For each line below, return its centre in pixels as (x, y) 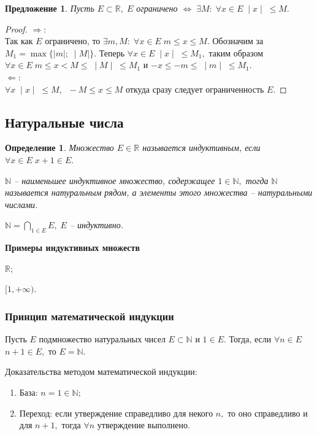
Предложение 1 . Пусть (50, 8)
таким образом (236, 52)
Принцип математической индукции (90, 316)
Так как (19, 41)
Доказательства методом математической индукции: (101, 371)
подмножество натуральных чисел (102, 339)
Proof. (16, 29)
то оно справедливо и (268, 413)
